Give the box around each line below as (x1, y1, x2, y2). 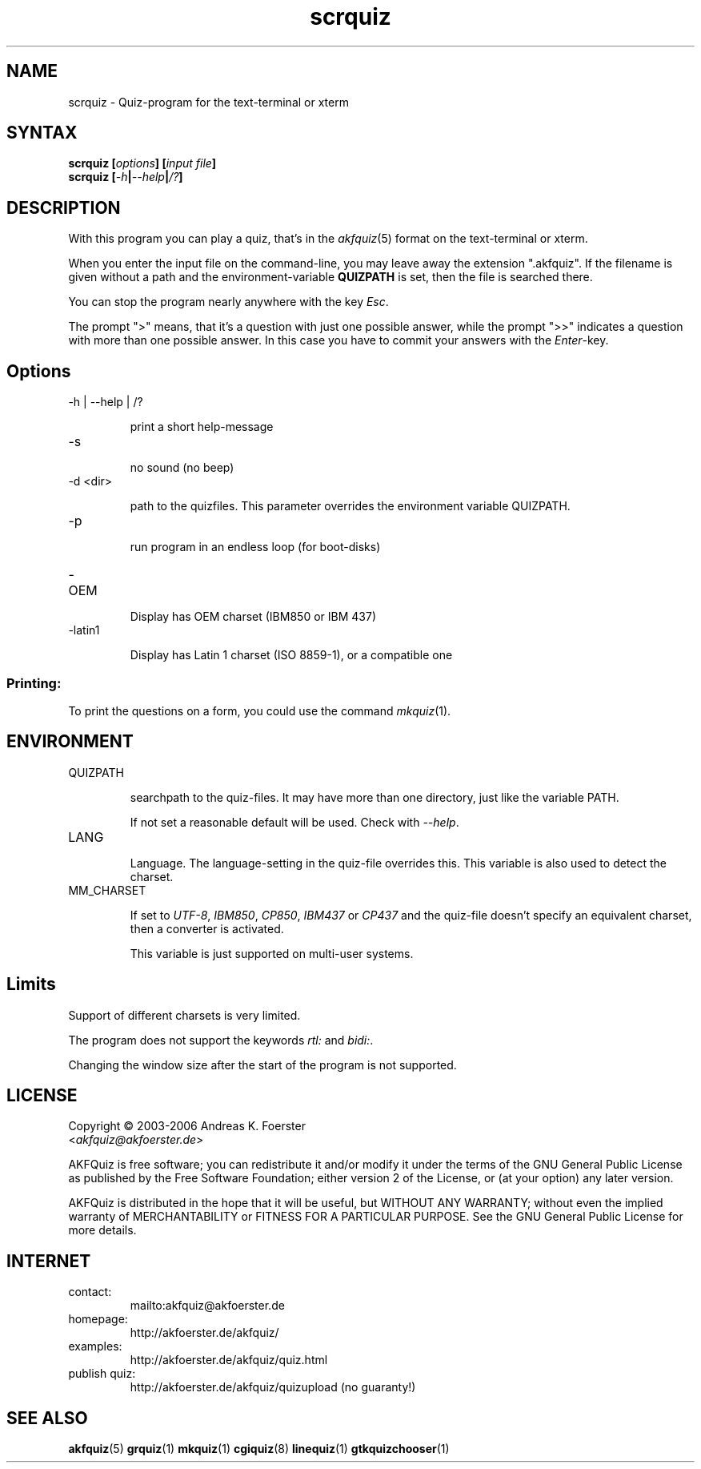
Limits (6, 974, 56, 995)
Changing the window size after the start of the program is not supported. (68, 1057, 457, 1072)
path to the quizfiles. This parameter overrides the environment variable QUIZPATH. (130, 499, 571, 513)
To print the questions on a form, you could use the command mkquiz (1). (68, 703, 451, 718)
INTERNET (6, 1250, 91, 1271)
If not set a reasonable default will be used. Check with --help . (130, 815, 459, 829)
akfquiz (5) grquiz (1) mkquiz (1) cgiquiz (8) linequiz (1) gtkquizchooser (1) (68, 1442, 450, 1456)
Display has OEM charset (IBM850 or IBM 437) (130, 610, 376, 624)
